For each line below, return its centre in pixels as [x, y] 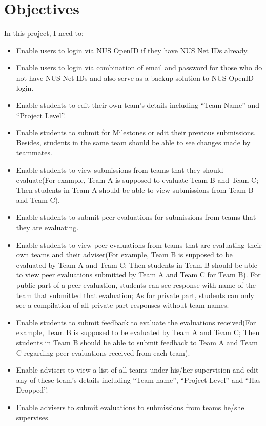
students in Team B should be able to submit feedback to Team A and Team [137, 342]
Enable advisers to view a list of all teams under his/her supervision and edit [137, 370]
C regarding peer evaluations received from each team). [103, 352]
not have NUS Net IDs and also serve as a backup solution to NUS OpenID [135, 77]
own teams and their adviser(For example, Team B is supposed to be [124, 255]
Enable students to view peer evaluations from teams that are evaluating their [139, 244]
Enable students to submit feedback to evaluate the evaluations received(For [136, 322]
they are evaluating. [47, 227]
